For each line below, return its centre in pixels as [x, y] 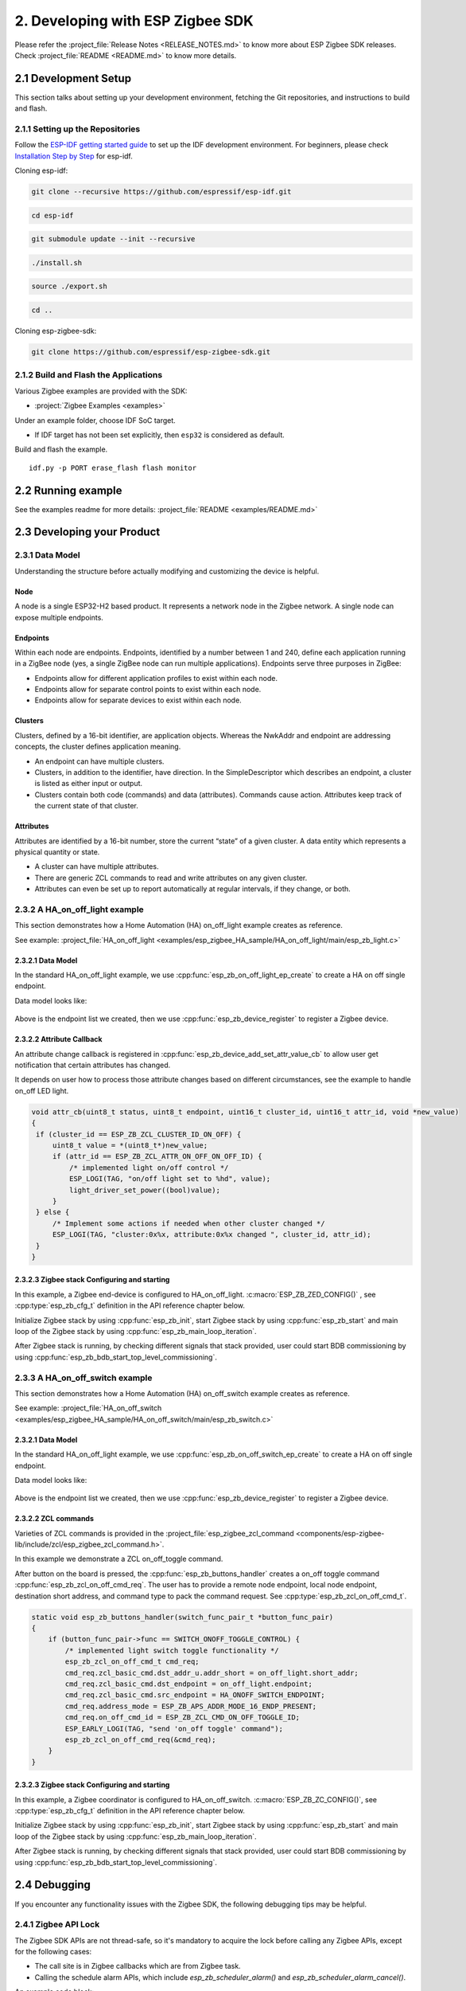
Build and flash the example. [61, 449]
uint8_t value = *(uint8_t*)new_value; [130, 1145]
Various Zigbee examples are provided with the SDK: [101, 391]
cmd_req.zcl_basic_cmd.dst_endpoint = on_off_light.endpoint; [189, 1684]
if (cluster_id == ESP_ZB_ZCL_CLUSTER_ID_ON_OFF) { [139, 1134]
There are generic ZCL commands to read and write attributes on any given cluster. [171, 878]
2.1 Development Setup [73, 78]
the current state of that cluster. [86, 806]
